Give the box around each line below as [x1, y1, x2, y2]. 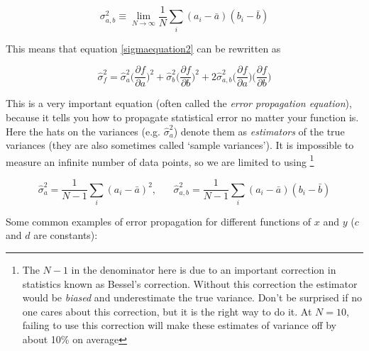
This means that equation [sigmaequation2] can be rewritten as [6, 40, 281, 55]
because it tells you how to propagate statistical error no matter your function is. [6, 110, 359, 125]
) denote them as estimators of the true [173, 123, 345, 138]
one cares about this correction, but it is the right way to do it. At [22, 303, 312, 318]
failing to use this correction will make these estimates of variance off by [22, 318, 337, 333]
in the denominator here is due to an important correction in [71, 262, 336, 277]
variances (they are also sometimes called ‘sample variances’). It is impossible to [6, 138, 354, 152]
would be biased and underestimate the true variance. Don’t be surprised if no [22, 290, 362, 305]
